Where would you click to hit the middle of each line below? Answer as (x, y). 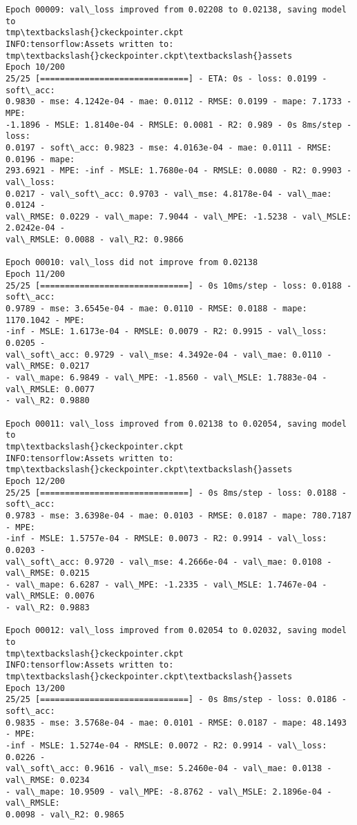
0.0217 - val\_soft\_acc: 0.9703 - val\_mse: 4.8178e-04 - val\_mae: (169, 194)
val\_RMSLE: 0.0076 (50, 596)
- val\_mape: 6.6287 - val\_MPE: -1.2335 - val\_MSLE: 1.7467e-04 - (166, 584)
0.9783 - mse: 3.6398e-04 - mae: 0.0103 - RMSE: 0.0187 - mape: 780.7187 (179, 515)
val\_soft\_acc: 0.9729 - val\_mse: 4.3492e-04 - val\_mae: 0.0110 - (169, 355)
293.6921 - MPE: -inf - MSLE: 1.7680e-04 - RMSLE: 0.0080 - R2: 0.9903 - (179, 171)
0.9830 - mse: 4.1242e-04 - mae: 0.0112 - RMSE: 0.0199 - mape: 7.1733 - (179, 102)
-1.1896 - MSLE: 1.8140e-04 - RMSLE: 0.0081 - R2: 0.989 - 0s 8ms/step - (179, 125)
